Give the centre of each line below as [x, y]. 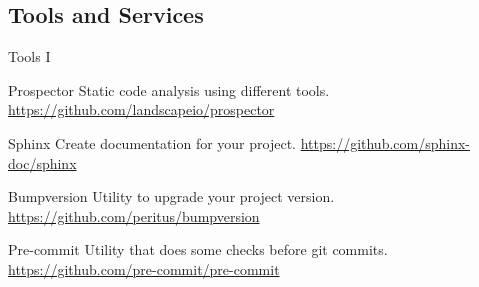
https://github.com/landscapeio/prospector [141, 109]
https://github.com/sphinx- [385, 142]
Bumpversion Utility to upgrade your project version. [171, 196]
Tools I [29, 56]
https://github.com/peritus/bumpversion [134, 215]
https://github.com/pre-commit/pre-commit [144, 268]
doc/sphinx [42, 162]
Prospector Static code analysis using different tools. [169, 89]
